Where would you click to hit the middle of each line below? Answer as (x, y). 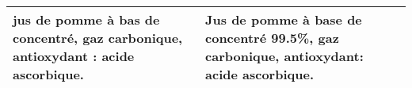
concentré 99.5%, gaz (272, 38)
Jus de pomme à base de (284, 19)
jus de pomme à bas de (86, 19)
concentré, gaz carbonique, (98, 38)
